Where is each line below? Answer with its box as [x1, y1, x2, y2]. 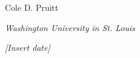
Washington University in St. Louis [5, 21, 135, 33]
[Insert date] [5, 41, 50, 54]
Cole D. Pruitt [5, 1, 59, 13]
